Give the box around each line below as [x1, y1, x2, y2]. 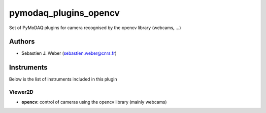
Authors [9, 38, 35, 46]
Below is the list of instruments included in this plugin [9, 76, 118, 82]
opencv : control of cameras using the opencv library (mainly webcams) [21, 99, 167, 105]
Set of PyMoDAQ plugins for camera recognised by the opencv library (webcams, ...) [9, 25, 181, 31]
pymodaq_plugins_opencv [9, 7, 120, 18]
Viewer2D [9, 89, 34, 96]
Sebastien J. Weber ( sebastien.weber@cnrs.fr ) [21, 50, 117, 56]
